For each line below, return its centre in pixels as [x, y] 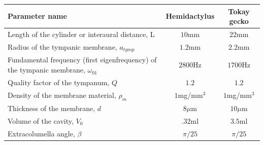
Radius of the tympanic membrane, [62, 46]
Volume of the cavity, [41, 120]
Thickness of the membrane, [52, 108]
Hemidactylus [190, 16]
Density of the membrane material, [62, 95]
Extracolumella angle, [41, 133]
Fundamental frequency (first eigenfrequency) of [82, 60]
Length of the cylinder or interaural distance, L [81, 34]
